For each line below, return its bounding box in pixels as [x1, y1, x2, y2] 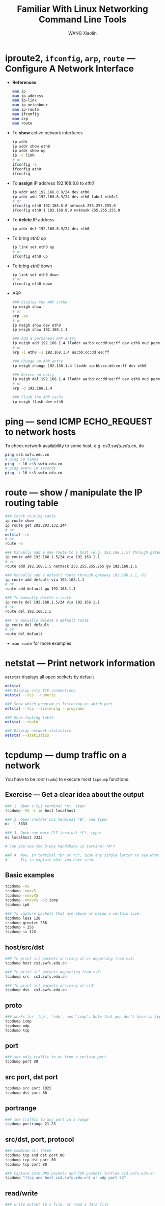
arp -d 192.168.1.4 [12, 386, 53, 391]
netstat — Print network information [5, 658, 156, 669]
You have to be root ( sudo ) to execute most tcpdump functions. [5, 776, 130, 782]
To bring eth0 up [12, 235, 46, 241]
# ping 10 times [5, 456, 38, 462]
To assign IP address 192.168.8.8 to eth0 [12, 180, 95, 186]
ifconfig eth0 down [12, 281, 53, 286]
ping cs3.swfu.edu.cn [5, 452, 50, 457]
